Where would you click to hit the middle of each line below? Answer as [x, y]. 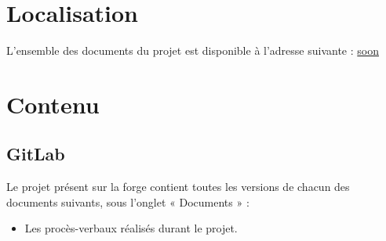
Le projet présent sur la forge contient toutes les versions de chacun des [178, 187]
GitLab [36, 154]
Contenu [53, 104]
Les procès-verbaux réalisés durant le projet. [131, 228]
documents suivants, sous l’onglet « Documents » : [128, 201]
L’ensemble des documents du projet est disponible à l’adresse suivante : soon [193, 50]
